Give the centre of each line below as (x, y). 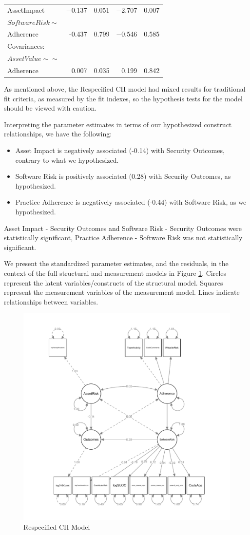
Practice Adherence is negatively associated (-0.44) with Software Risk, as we (131, 202)
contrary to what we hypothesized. (67, 160)
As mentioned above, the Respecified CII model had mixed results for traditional (125, 89)
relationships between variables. (51, 301)
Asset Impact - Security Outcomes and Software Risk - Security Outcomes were (123, 228)
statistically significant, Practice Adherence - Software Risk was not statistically (123, 238)
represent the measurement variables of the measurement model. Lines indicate (122, 292)
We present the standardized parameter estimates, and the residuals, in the (116, 263)
